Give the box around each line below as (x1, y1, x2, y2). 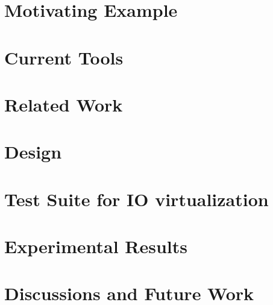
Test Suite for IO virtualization (4, 186, 269, 211)
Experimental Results (4, 234, 187, 259)
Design (4, 139, 62, 164)
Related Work (4, 92, 123, 116)
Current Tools (4, 45, 124, 69)
